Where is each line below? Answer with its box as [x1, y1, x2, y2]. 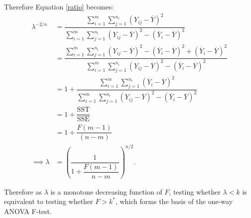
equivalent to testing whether [4, 196, 93, 207]
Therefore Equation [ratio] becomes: [4, 1, 114, 11]
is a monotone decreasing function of [50, 186, 162, 197]
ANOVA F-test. [4, 206, 52, 217]
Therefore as [4, 186, 42, 197]
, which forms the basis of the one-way [115, 196, 233, 207]
